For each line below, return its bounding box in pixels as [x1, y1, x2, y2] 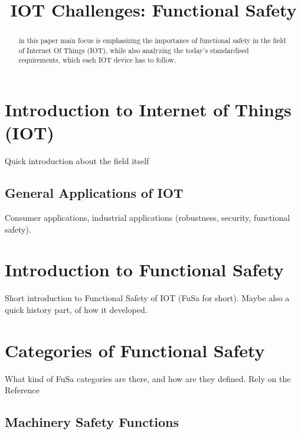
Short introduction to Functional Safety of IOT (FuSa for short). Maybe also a [5, 292, 290, 304]
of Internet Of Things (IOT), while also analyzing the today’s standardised [18, 45, 249, 55]
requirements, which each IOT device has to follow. [18, 55, 176, 65]
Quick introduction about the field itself [5, 155, 149, 167]
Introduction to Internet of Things [5, 97, 292, 122]
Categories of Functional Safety [5, 338, 265, 362]
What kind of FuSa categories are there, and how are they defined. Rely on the [5, 372, 291, 384]
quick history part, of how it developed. [5, 303, 148, 315]
